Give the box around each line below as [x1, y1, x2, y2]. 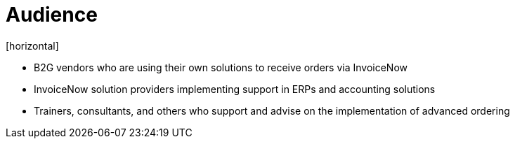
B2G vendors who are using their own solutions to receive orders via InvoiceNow [34, 61, 408, 73]
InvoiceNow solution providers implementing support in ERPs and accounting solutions [34, 82, 436, 95]
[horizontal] [6, 39, 59, 52]
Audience [6, 3, 98, 27]
